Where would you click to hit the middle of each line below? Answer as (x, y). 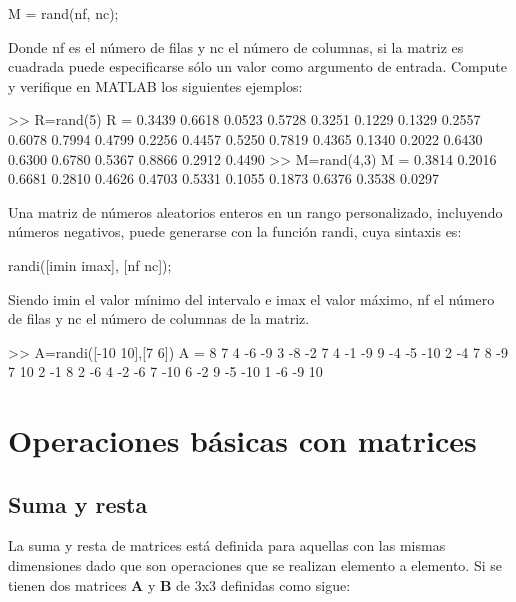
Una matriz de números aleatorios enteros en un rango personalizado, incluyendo (255, 211)
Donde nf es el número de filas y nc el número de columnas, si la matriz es (236, 46)
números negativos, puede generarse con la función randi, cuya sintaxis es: (235, 231)
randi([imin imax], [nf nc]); (90, 264)
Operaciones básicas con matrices (242, 440)
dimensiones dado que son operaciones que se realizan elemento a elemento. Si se (255, 565)
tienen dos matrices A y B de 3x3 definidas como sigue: (179, 584)
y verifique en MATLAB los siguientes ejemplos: (155, 85)
